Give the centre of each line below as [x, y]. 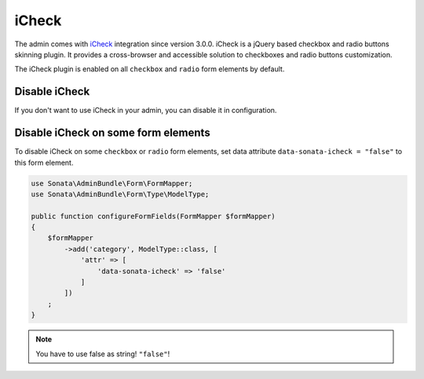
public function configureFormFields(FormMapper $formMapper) [153, 216]
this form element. [44, 162]
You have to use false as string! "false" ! [103, 354]
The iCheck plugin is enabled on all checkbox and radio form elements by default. [150, 69]
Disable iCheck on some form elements [113, 133]
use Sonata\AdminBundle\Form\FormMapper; [112, 183]
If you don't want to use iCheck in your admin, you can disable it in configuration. [146, 111]
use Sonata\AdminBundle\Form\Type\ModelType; [120, 194]
